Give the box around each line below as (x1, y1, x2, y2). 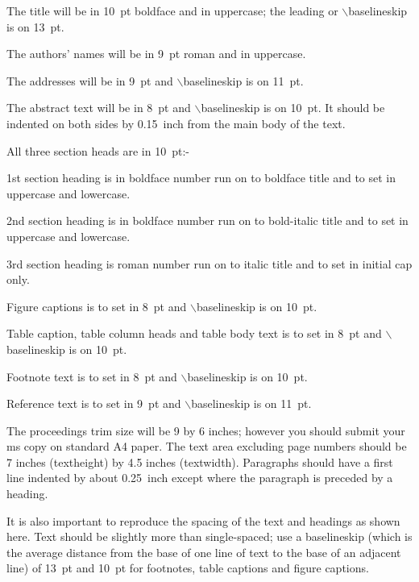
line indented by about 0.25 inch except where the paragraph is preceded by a (6, 469, 393, 486)
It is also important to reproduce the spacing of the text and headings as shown (6, 512, 400, 529)
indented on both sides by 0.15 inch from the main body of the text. (6, 114, 346, 131)
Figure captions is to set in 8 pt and (6, 297, 187, 314)
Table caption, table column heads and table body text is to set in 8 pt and (6, 325, 382, 342)
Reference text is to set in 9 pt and (6, 395, 181, 412)
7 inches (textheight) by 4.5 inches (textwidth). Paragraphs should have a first (6, 453, 393, 470)
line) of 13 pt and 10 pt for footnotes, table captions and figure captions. (6, 559, 369, 576)
